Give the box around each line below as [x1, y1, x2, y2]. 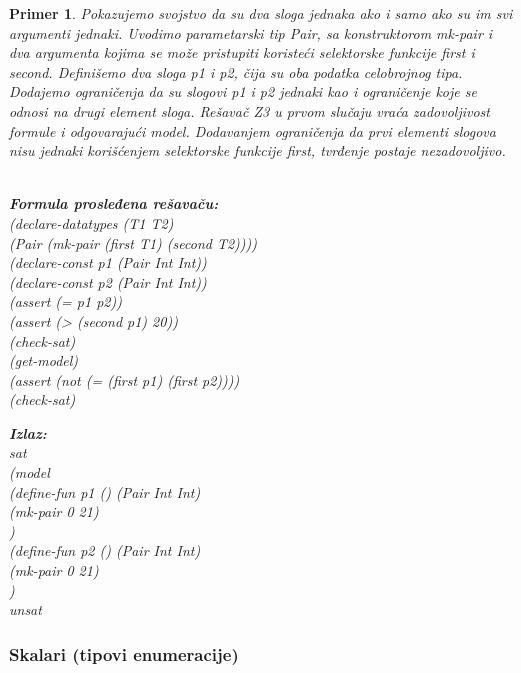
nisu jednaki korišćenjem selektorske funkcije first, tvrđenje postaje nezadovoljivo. [9, 140, 506, 161]
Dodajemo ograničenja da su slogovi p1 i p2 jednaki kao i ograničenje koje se [9, 81, 477, 102]
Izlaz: [9, 422, 47, 443]
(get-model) [9, 350, 79, 371]
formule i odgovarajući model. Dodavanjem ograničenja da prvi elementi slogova [9, 120, 496, 141]
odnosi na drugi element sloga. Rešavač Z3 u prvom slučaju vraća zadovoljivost [9, 100, 490, 121]
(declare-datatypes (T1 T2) [9, 212, 174, 233]
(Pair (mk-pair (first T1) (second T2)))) [9, 232, 258, 253]
